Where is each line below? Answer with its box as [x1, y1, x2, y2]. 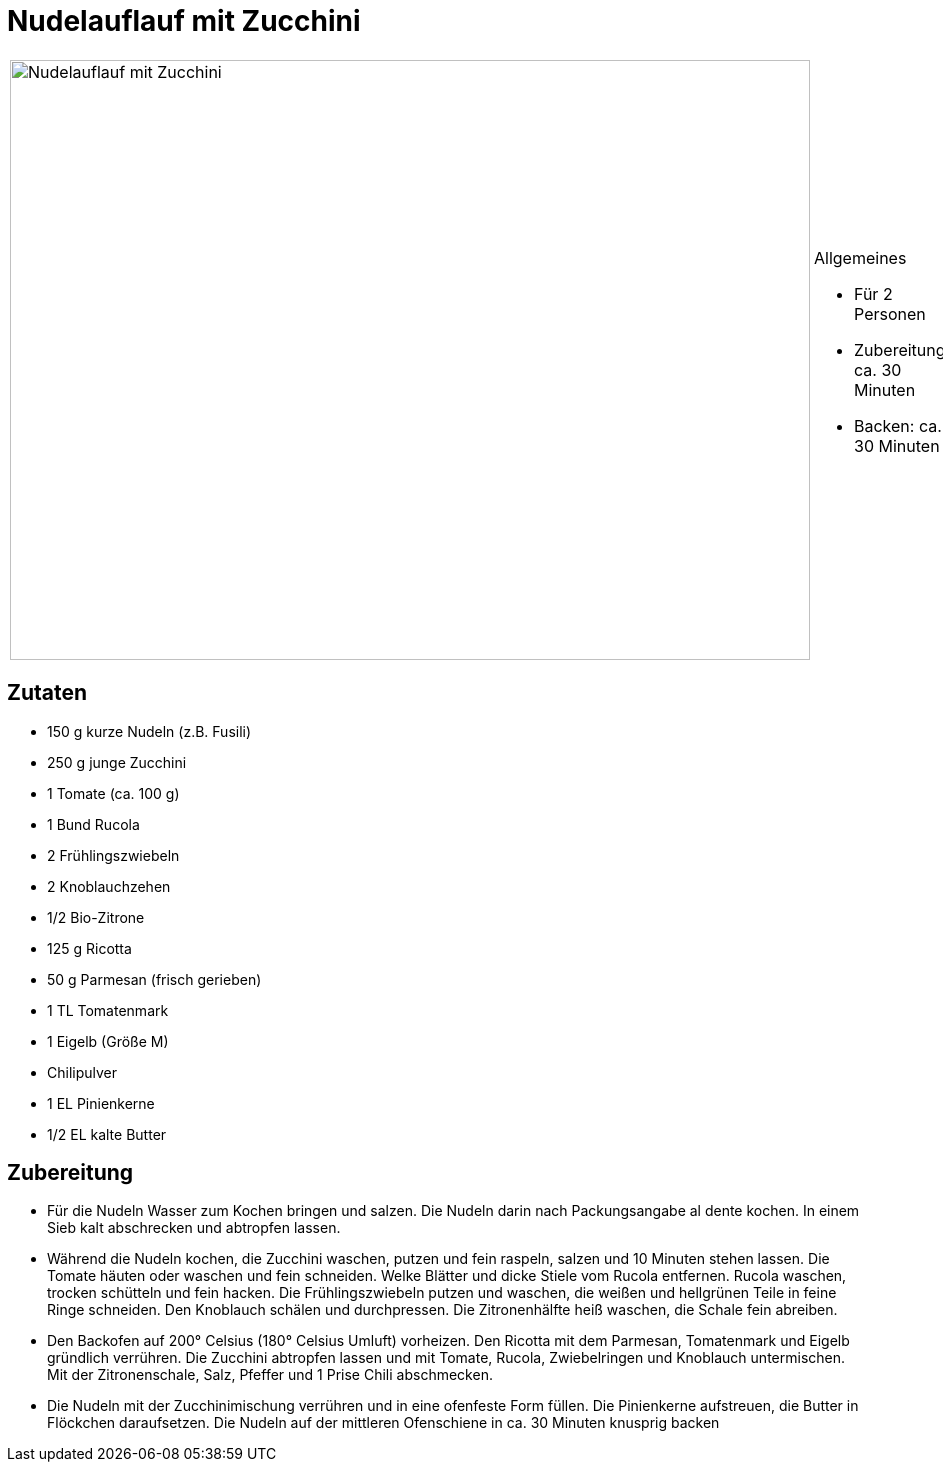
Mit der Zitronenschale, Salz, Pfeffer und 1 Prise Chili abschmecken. [47, 1366, 493, 1384]
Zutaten [7, 680, 88, 706]
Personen [854, 303, 926, 324]
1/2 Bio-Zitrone [47, 908, 145, 926]
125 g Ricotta [47, 939, 132, 957]
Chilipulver [47, 1063, 118, 1081]
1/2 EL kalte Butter [47, 1125, 167, 1143]
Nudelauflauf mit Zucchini [7, 4, 361, 38]
